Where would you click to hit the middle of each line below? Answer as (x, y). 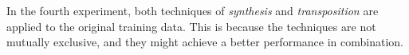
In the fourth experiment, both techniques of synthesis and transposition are (193, 10)
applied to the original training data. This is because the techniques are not (191, 26)
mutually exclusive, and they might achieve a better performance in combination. (205, 42)
